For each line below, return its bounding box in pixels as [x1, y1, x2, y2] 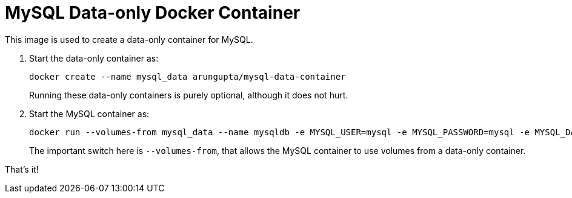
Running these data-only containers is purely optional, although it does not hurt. [29, 89, 348, 100]
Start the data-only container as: [29, 53, 159, 63]
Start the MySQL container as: [29, 108, 150, 119]
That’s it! [5, 164, 39, 174]
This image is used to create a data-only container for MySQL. [5, 34, 253, 45]
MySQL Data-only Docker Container [5, 2, 301, 23]
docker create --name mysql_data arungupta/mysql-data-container [29, 71, 346, 81]
